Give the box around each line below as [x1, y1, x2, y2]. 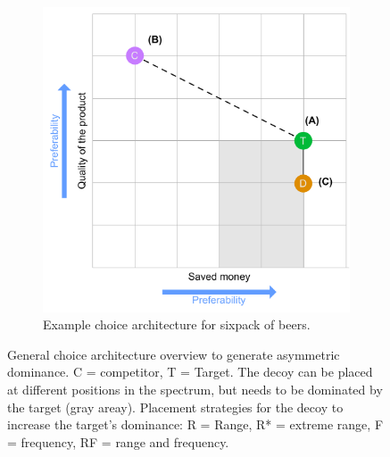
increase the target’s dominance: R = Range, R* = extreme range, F [7, 415, 384, 434]
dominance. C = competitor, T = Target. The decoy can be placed [7, 362, 373, 381]
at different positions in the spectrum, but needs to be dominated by [7, 380, 383, 399]
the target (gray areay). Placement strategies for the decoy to [7, 397, 344, 416]
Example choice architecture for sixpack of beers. [43, 315, 311, 334]
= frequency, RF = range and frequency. [7, 432, 229, 451]
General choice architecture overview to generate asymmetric [7, 345, 340, 363]
